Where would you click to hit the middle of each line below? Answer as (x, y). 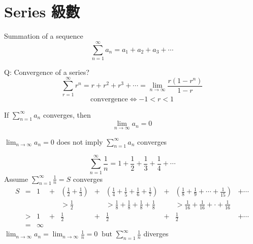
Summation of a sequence (44, 36)
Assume (16, 179)
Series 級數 (42, 11)
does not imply (80, 141)
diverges (156, 234)
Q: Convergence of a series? (47, 72)
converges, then (67, 114)
